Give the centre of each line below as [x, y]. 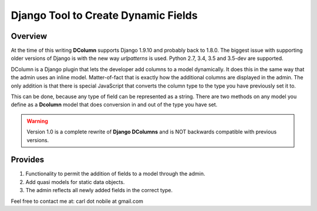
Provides [27, 160]
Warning [37, 121]
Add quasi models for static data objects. [75, 182]
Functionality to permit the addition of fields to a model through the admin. [115, 174]
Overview [29, 36]
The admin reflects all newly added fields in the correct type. [99, 190]
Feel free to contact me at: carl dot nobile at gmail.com [77, 201]
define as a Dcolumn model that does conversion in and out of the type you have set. [114, 105]
